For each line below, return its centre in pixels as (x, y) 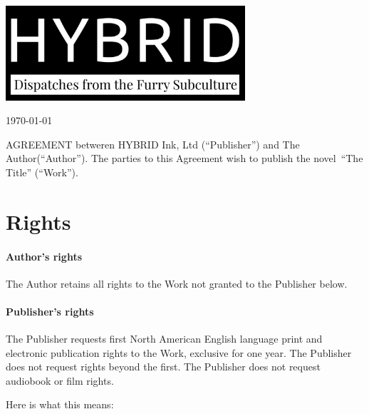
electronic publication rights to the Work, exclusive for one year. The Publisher (179, 352)
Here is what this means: (60, 404)
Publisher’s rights (50, 311)
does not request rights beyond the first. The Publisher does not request (163, 367)
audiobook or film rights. (60, 380)
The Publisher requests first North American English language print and (164, 339)
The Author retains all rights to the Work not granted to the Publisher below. (177, 283)
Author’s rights (44, 256)
